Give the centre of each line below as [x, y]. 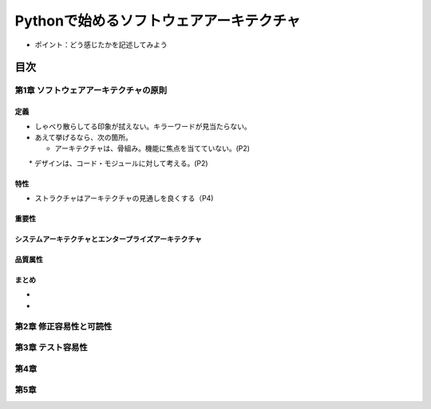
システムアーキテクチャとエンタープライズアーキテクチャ [109, 239]
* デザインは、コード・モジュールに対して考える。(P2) [118, 163]
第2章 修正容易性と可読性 [63, 326]
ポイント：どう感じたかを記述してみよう [101, 45]
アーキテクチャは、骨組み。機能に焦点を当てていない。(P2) [152, 148]
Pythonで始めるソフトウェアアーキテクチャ [158, 21]
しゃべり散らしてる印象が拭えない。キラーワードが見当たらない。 [143, 126]
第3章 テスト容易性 [51, 348]
